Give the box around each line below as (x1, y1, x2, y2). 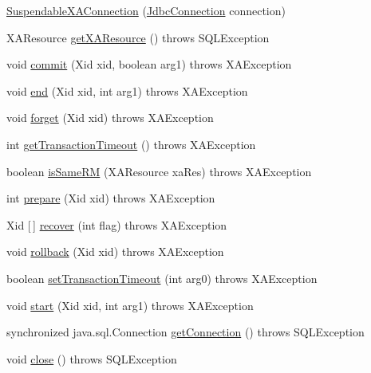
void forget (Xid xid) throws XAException (6, 109, 214, 126)
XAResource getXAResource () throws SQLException (6, 29, 270, 45)
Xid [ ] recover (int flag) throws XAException (6, 216, 227, 233)
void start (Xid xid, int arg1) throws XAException (6, 296, 254, 313)
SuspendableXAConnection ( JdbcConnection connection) (6, 2, 286, 18)
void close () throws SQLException (6, 350, 177, 367)
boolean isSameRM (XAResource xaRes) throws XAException (6, 163, 312, 179)
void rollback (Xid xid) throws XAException (6, 243, 224, 260)
